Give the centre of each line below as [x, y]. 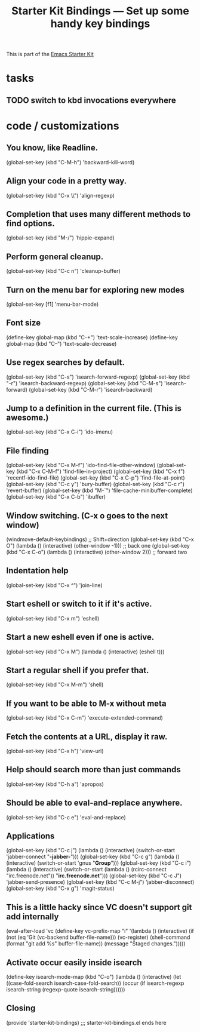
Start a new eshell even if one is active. [80, 637]
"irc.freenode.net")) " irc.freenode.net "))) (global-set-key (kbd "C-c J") [94, 876]
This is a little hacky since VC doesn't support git [99, 907]
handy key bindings [100, 24]
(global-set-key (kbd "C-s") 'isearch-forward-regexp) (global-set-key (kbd [98, 377]
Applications [30, 836]
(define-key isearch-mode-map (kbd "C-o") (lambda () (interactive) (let [94, 977]
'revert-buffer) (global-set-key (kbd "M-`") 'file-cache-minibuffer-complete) [99, 490]
